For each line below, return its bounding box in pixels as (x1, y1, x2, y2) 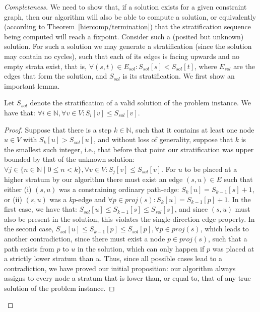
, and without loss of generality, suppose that (94, 134, 233, 145)
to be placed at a (184, 163, 237, 174)
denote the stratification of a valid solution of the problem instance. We (30, 97, 251, 108)
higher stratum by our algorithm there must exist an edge (4, 174, 183, 184)
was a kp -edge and (49, 194, 106, 204)
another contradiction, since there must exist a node (4, 233, 165, 243)
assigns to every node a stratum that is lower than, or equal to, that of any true (4, 273, 251, 283)
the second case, (4, 223, 54, 234)
